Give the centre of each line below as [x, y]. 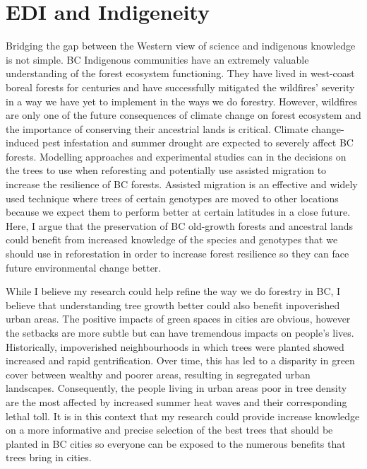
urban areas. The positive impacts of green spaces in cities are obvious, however [178, 319]
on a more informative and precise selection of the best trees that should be [169, 430]
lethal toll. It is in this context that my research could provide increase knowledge [183, 416]
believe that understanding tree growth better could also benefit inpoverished [173, 305]
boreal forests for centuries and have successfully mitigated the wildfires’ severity [180, 87]
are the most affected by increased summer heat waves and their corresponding [176, 401]
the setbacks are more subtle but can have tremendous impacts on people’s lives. [180, 332]
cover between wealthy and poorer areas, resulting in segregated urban [158, 374]
